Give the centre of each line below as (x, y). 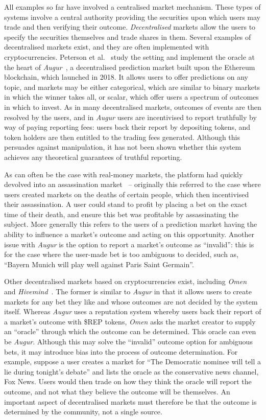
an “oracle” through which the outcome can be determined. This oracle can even (130, 331)
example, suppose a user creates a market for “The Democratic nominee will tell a (133, 361)
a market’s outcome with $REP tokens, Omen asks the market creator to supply (130, 321)
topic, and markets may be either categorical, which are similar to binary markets (132, 87)
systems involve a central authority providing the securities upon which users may (132, 17)
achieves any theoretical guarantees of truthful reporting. (93, 157)
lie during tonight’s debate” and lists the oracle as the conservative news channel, (131, 371)
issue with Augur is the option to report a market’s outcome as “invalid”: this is (129, 244)
